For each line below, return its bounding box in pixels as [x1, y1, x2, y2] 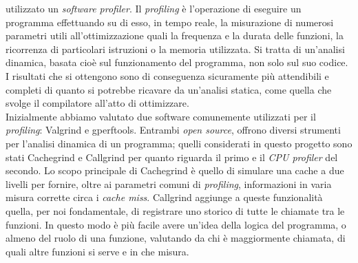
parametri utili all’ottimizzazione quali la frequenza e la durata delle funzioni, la [6, 28, 344, 43]
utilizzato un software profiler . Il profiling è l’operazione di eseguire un [6, 1, 302, 15]
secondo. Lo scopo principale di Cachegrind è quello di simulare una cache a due [6, 163, 344, 178]
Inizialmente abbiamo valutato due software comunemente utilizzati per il [6, 109, 316, 123]
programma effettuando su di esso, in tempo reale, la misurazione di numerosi [6, 14, 334, 29]
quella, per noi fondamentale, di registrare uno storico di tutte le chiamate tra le [6, 203, 345, 218]
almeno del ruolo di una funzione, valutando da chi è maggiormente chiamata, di [6, 231, 346, 245]
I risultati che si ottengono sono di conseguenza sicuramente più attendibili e [6, 68, 329, 83]
